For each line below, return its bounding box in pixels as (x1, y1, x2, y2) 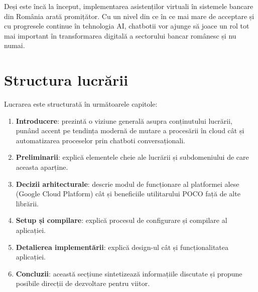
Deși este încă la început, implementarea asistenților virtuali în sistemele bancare (4, 1, 253, 11)
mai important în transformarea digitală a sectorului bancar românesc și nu (4, 30, 236, 41)
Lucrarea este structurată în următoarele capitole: (4, 99, 158, 109)
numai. (4, 40, 25, 51)
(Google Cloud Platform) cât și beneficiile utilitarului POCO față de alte (16, 188, 240, 199)
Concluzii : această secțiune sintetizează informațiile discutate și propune (16, 268, 242, 278)
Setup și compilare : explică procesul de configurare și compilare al (16, 215, 227, 225)
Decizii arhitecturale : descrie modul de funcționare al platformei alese (16, 178, 239, 189)
